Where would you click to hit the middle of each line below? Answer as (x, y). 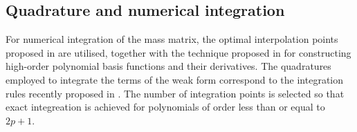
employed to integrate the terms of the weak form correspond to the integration (175, 79)
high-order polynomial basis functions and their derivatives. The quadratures (168, 66)
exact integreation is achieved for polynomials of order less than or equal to (165, 107)
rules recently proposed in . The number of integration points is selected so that (175, 93)
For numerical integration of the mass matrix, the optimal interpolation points (172, 39)
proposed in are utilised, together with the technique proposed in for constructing (178, 52)
